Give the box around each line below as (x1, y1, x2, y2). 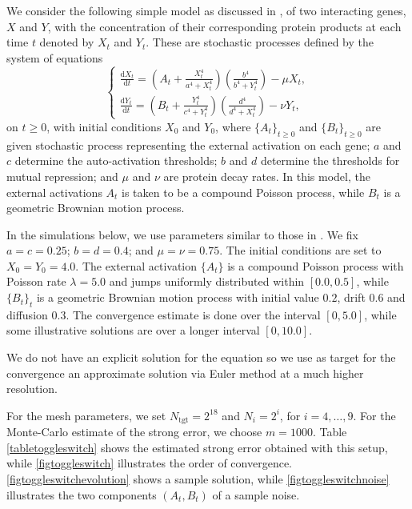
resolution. (6, 380, 58, 397)
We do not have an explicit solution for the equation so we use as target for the (6, 349, 396, 366)
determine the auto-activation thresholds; (14, 152, 218, 169)
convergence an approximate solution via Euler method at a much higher (6, 364, 364, 381)
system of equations (6, 49, 103, 66)
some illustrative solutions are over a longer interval (6, 322, 260, 339)
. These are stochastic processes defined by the (146, 34, 374, 50)
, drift (337, 289, 366, 306)
